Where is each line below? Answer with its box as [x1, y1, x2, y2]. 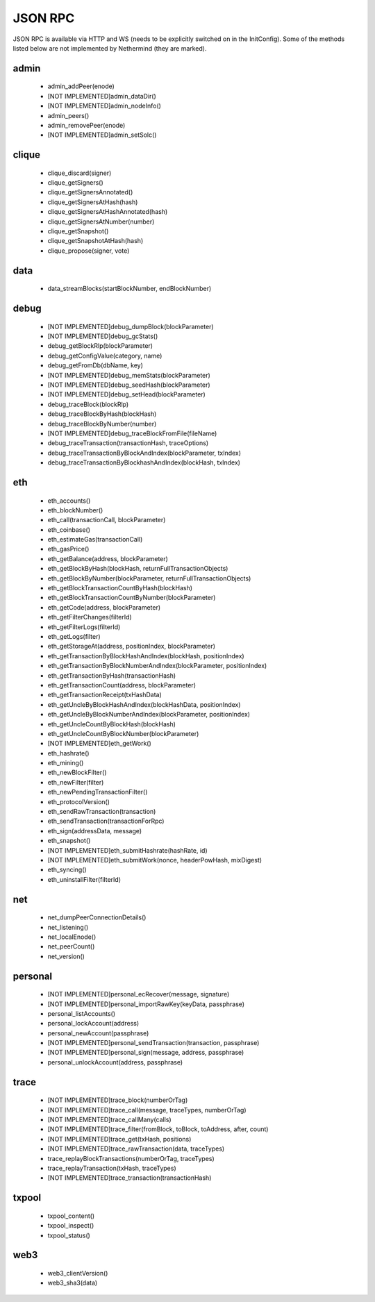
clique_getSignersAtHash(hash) [47, 198, 138, 206]
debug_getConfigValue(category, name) [47, 351, 162, 360]
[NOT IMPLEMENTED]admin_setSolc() [47, 131, 157, 139]
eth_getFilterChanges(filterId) [47, 613, 132, 621]
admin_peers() [47, 111, 90, 119]
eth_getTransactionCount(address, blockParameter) [47, 681, 196, 689]
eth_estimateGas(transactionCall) [47, 535, 143, 544]
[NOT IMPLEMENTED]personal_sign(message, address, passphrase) [47, 1049, 244, 1057]
